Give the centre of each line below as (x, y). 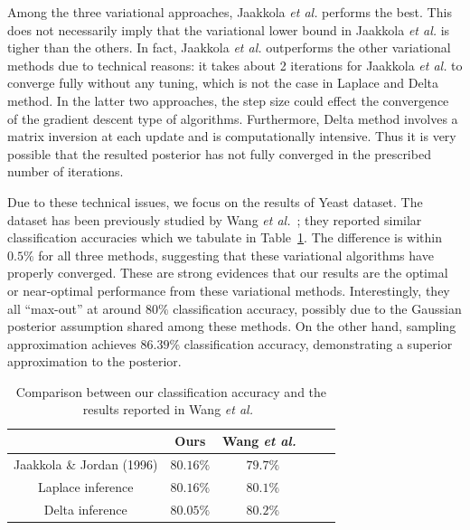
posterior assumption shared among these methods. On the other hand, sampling (232, 326)
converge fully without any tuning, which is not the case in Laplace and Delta (223, 83)
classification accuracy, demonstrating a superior (318, 343)
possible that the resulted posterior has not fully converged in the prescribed (219, 153)
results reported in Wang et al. (168, 409)
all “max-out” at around (75, 308)
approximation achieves (72, 343)
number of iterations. (66, 171)
